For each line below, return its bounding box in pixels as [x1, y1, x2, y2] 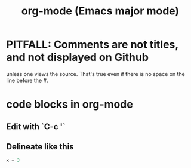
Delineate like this [6, 142, 74, 152]
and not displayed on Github [6, 51, 149, 64]
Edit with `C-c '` [6, 121, 66, 132]
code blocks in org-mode [6, 97, 133, 111]
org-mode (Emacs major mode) [21, 4, 180, 18]
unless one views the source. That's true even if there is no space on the [6, 70, 185, 77]
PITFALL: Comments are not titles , [6, 38, 178, 51]
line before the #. [6, 77, 49, 84]
